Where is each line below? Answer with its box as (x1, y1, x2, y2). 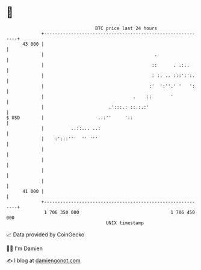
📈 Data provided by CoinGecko (6, 231, 85, 238)
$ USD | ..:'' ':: (6, 114, 134, 121)
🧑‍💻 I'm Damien (6, 245, 43, 252)
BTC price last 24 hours (95, 25, 158, 31)
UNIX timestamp (105, 219, 144, 226)
